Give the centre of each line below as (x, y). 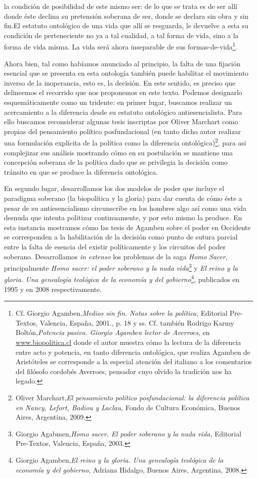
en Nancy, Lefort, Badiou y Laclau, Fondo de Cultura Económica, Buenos (128, 407)
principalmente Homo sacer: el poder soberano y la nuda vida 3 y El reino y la (121, 267)
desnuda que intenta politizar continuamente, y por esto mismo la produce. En (123, 217)
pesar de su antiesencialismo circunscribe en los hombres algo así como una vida (125, 208)
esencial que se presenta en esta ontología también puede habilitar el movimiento (126, 73)
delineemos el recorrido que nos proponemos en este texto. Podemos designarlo (123, 92)
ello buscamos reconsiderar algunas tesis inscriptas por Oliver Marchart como (121, 121)
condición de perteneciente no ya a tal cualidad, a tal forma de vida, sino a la (121, 35)
